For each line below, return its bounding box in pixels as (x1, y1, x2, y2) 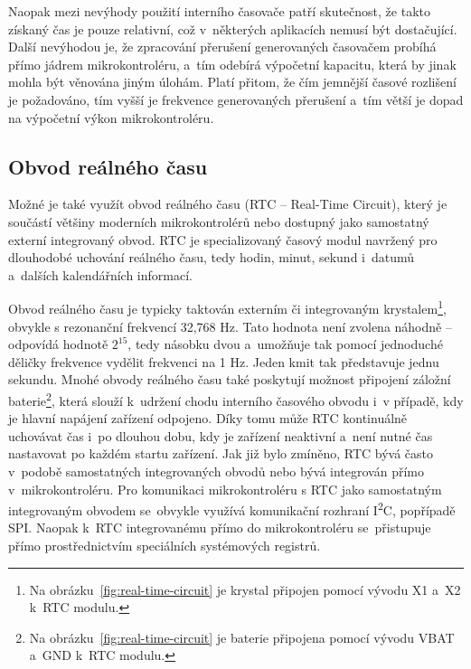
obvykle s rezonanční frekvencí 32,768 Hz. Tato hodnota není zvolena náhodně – (8, 316, 452, 335)
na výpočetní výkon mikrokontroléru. (8, 108, 214, 127)
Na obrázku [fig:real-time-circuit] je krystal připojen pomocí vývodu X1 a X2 (29, 579, 461, 598)
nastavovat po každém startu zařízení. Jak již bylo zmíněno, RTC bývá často (8, 444, 434, 463)
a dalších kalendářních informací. (8, 265, 193, 284)
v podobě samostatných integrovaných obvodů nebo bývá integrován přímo (8, 461, 424, 480)
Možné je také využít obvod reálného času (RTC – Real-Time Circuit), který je (8, 194, 447, 213)
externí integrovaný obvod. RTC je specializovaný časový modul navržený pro (8, 230, 438, 249)
